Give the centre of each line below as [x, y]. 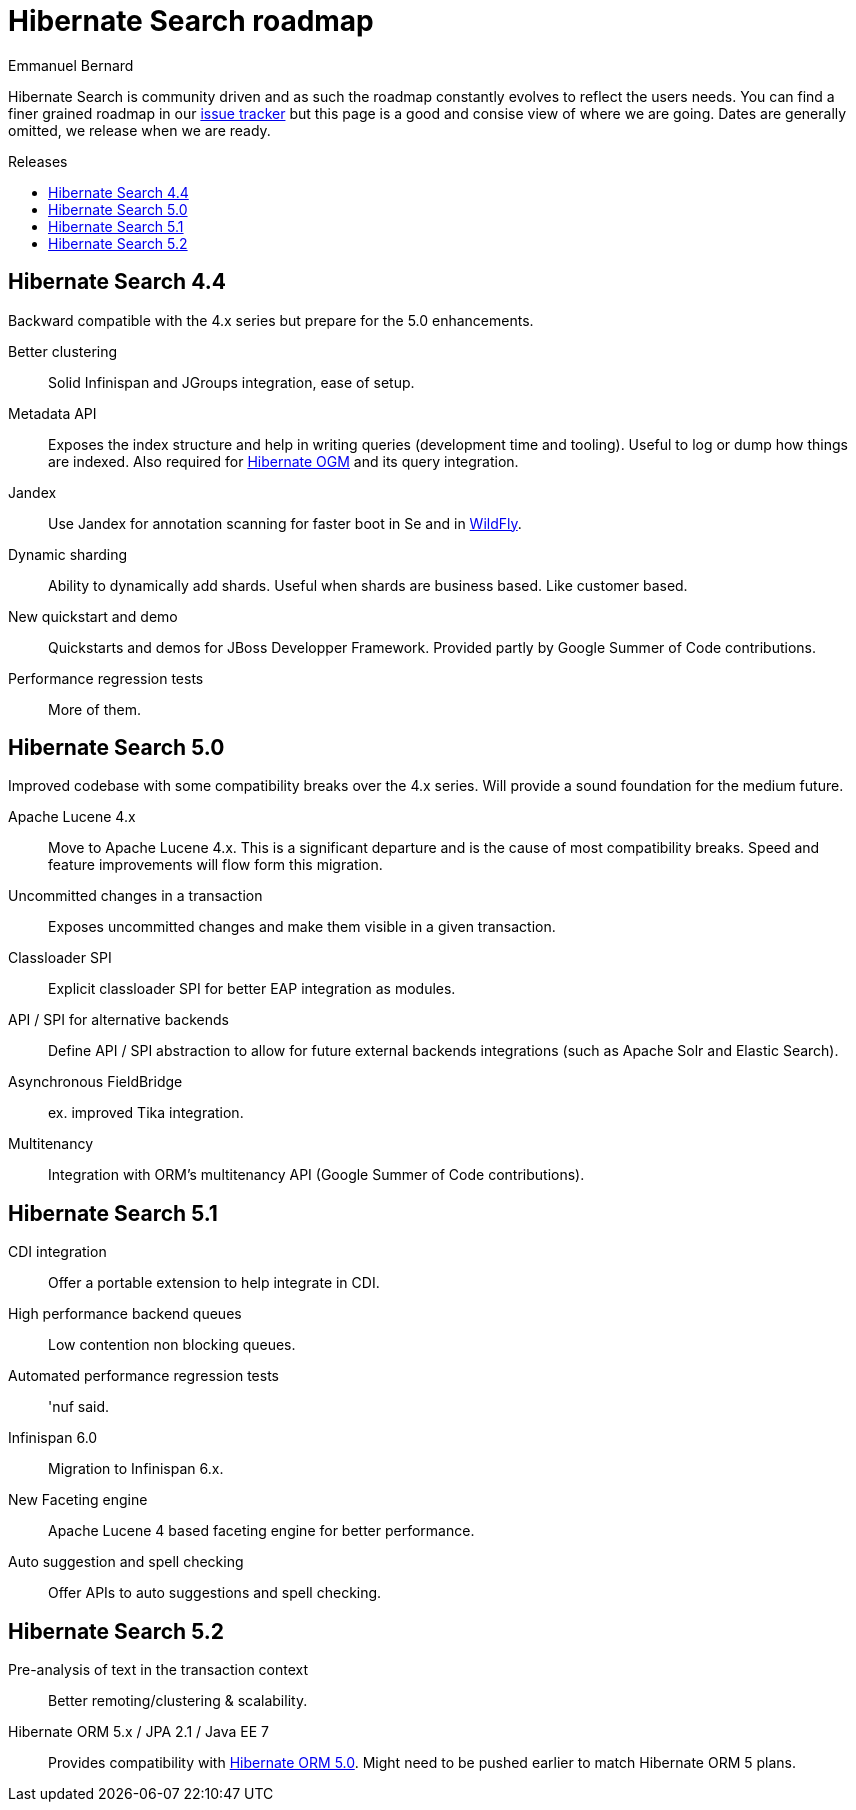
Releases [38, 161]
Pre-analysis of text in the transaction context [158, 1670]
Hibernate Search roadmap [191, 21]
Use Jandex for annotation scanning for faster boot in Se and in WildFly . [285, 523]
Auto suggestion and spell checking [126, 1562]
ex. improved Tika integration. [146, 1113]
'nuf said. [79, 1407]
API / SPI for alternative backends [118, 1020]
